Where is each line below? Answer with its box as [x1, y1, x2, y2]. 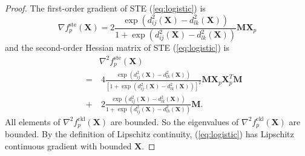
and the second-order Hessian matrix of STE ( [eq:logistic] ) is [5, 41, 229, 54]
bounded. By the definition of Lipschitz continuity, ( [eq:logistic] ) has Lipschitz [5, 128, 294, 140]
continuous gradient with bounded [5, 139, 132, 152]
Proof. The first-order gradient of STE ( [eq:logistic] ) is [5, 2, 206, 14]
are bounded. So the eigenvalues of [110, 115, 239, 128]
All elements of [5, 115, 61, 128]
